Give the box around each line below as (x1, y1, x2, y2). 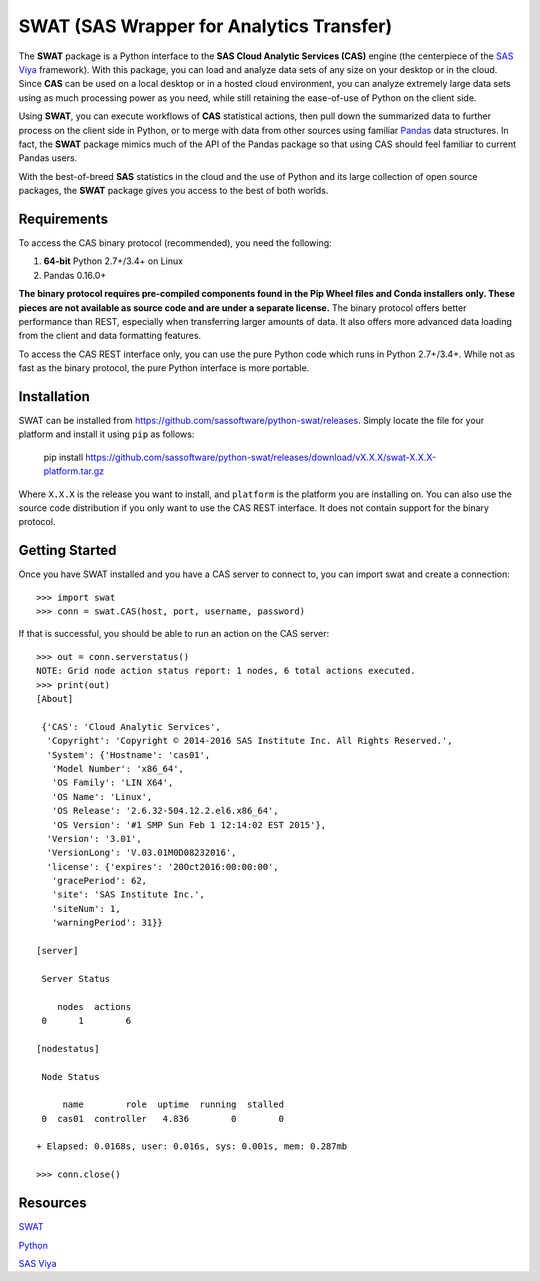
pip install (43, 451, 84, 463)
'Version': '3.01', (46, 833, 142, 844)
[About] (36, 693, 74, 704)
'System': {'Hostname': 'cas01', (46, 749, 211, 760)
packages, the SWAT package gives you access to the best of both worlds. (18, 185, 329, 197)
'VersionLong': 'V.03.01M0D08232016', (46, 847, 237, 859)
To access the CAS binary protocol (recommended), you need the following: (18, 236, 332, 249)
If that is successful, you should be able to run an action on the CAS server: (18, 628, 330, 640)
